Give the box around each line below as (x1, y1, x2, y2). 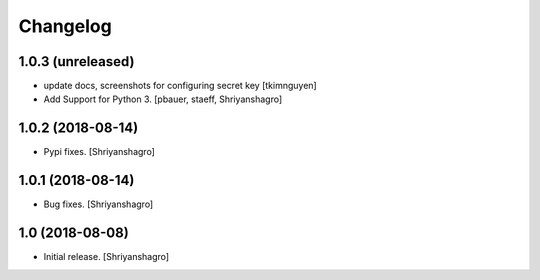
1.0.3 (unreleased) (18, 53, 135, 70)
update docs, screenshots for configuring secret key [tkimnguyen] (43, 80, 317, 92)
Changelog (18, 15, 112, 37)
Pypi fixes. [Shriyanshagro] (43, 146, 155, 158)
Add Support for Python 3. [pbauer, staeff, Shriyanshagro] (43, 93, 283, 105)
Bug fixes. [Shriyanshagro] (43, 198, 154, 210)
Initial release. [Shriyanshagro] (43, 251, 170, 263)
